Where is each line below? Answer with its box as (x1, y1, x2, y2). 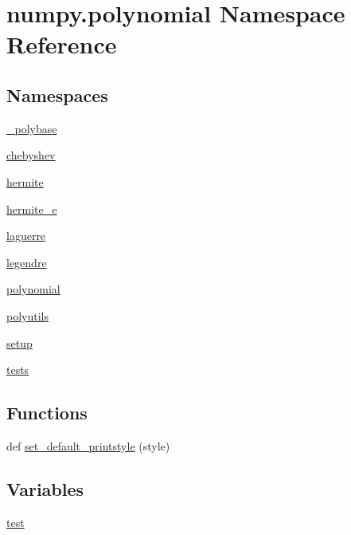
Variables (6, 476, 84, 501)
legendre (6, 254, 47, 270)
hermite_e (6, 200, 57, 217)
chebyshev (6, 147, 56, 163)
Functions (6, 400, 88, 425)
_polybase (6, 120, 57, 136)
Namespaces (6, 82, 108, 107)
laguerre (6, 227, 46, 244)
